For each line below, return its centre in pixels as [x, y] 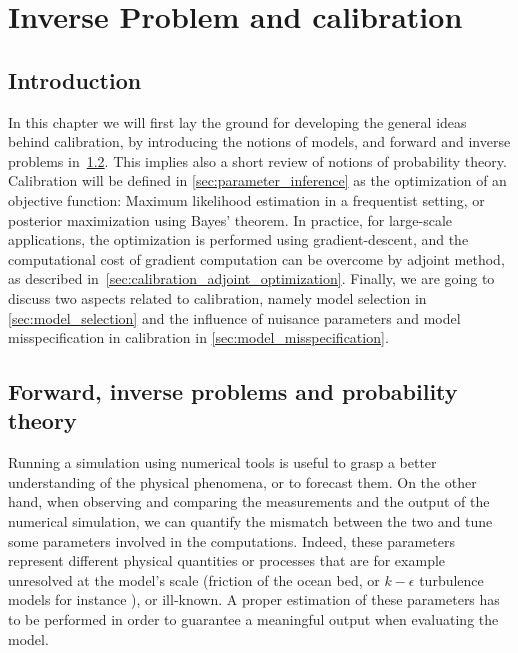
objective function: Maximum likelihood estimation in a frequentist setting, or [246, 199]
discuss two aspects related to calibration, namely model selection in [217, 297]
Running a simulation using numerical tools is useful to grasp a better [222, 462]
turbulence [451, 579]
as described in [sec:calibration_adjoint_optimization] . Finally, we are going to [251, 278]
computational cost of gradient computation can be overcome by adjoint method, [256, 258]
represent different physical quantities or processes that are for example [227, 560]
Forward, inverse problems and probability [233, 391]
